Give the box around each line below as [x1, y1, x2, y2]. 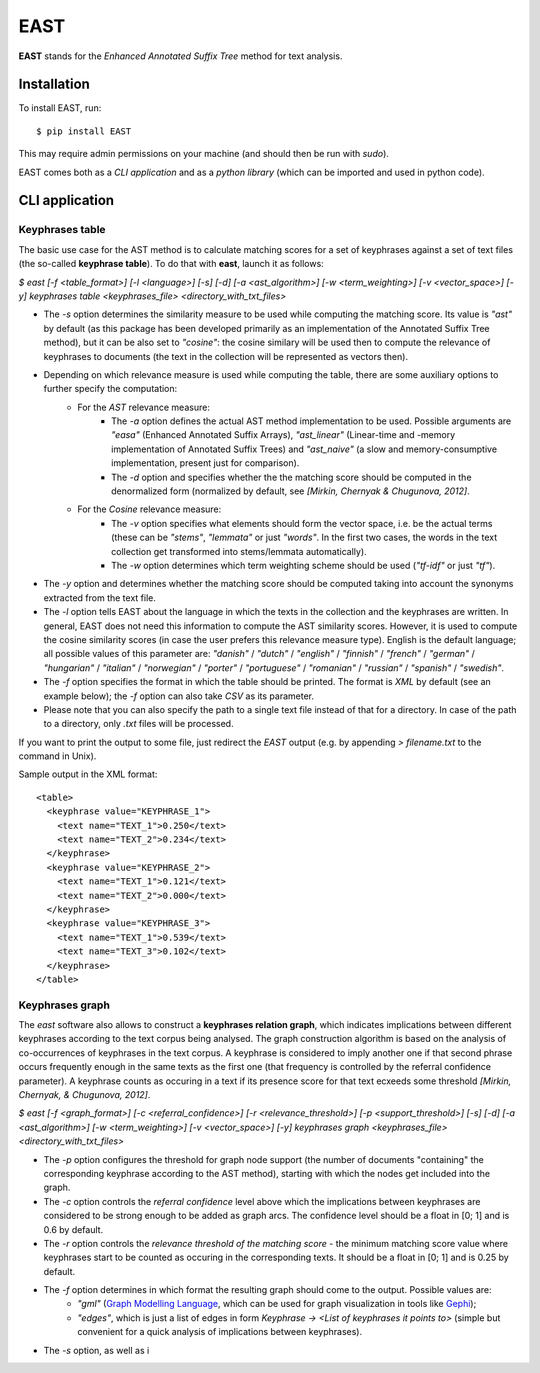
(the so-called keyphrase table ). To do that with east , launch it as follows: [18, 258, 324, 270]
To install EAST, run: [18, 102, 102, 114]
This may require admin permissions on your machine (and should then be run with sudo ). [18, 148, 390, 160]
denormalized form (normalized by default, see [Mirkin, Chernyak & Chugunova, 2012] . [111, 485, 470, 497]
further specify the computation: [43, 383, 178, 395]
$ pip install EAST [36, 125, 132, 137]
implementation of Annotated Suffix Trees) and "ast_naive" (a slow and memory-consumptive [111, 443, 498, 455]
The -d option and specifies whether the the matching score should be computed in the [111, 471, 472, 483]
